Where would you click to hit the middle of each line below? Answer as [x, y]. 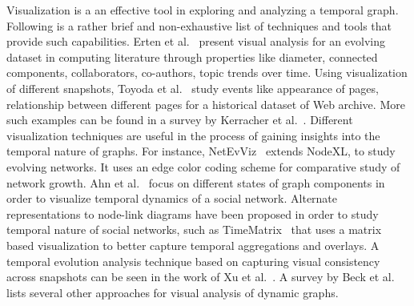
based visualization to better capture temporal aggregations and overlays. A [193, 245]
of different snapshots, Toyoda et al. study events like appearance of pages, [193, 88]
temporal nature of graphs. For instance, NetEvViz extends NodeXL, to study [201, 151]
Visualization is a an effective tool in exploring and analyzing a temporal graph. [203, 10]
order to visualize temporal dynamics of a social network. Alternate [172, 198]
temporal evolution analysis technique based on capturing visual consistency [193, 261]
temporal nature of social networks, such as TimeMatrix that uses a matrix [194, 229]
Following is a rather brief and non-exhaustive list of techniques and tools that [199, 25]
